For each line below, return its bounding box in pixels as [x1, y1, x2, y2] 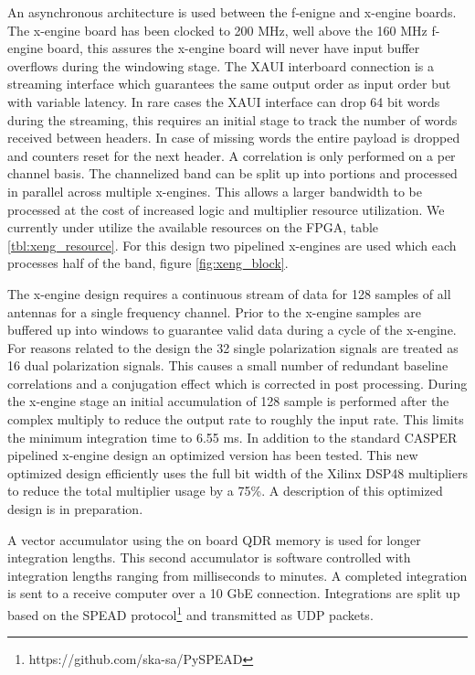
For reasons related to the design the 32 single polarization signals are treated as [7, 337, 459, 357]
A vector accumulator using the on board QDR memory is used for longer [7, 530, 421, 549]
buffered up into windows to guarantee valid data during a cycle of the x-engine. [7, 320, 457, 339]
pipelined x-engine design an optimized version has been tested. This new [7, 445, 418, 465]
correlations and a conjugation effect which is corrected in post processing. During [7, 373, 468, 392]
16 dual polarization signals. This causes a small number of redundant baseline [7, 356, 449, 375]
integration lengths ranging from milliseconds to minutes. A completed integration [7, 565, 468, 584]
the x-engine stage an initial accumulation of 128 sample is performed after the [7, 391, 449, 411]
